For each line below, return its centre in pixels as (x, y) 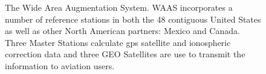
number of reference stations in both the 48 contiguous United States (133, 19)
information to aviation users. (60, 65)
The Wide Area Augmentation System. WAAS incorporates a (119, 7)
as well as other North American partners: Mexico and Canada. (122, 31)
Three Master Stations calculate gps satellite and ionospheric (118, 42)
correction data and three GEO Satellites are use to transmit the (125, 54)
